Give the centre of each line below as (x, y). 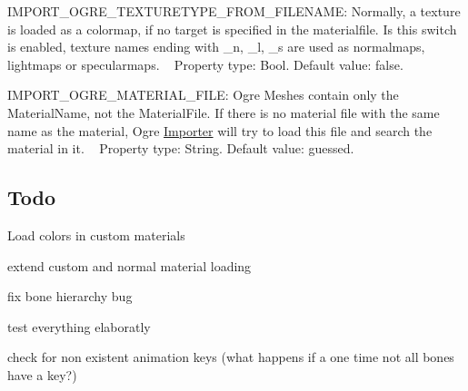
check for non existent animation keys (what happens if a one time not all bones (231, 357)
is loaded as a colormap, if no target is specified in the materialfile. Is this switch (232, 29)
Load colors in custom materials (96, 235)
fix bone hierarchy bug (70, 296)
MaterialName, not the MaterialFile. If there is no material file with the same (224, 112)
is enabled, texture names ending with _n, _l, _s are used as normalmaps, (216, 47)
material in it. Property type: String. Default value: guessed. (181, 148)
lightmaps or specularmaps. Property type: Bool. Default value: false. (205, 64)
